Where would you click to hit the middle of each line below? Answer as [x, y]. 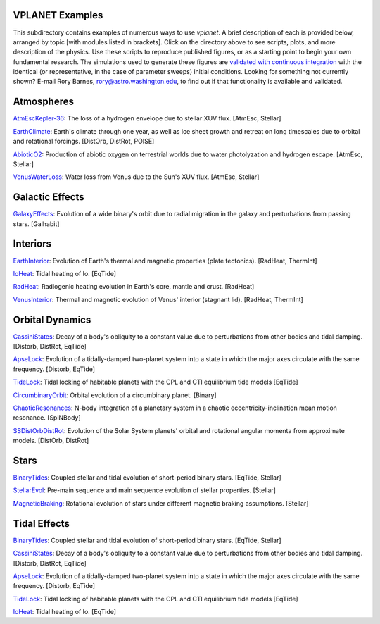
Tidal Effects [42, 524]
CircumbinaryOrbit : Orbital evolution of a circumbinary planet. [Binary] [115, 395]
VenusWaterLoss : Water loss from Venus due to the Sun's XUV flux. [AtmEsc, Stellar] [136, 177]
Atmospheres [43, 102]
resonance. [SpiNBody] [47, 418]
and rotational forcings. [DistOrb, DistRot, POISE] [84, 142]
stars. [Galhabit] [36, 224]
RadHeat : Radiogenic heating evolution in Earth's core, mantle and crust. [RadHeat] [134, 287]
